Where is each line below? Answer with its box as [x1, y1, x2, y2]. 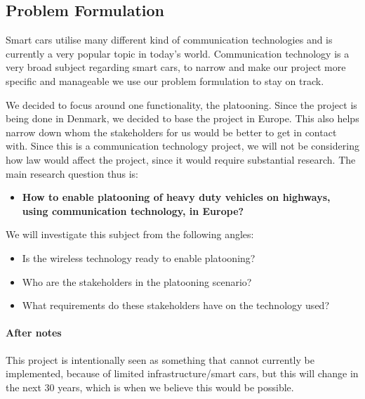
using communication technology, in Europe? [22, 203, 244, 218]
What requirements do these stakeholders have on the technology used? [22, 298, 329, 313]
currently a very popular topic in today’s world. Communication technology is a [6, 46, 350, 60]
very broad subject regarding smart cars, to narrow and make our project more [6, 60, 346, 74]
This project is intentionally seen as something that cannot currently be [6, 352, 314, 367]
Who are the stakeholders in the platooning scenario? [22, 274, 252, 289]
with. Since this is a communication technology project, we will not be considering [6, 138, 359, 153]
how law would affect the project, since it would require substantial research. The [6, 152, 356, 166]
